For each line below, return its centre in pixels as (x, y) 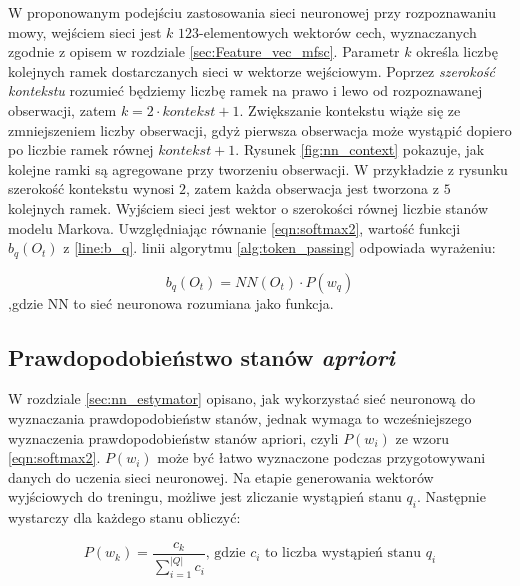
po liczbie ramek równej (81, 149)
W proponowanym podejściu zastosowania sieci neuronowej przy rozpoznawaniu (252, 12)
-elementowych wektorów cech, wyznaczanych (338, 31)
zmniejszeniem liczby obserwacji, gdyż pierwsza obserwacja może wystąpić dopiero (260, 129)
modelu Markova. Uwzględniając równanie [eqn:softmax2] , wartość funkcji (234, 227)
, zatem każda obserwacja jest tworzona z (312, 188)
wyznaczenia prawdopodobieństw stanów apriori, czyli (173, 437)
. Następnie (451, 496)
